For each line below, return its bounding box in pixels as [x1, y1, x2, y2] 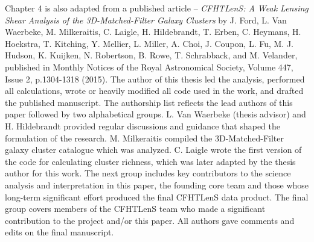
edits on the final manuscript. [5, 226, 114, 238]
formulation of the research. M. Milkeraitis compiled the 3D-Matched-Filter [5, 131, 284, 144]
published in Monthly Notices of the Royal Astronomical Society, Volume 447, [5, 60, 293, 73]
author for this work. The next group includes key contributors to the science [5, 167, 291, 179]
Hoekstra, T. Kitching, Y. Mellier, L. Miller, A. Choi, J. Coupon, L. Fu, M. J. [5, 37, 294, 49]
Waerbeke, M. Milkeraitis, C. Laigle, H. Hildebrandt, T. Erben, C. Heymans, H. [5, 25, 301, 38]
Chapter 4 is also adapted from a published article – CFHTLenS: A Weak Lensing [5, 2, 309, 14]
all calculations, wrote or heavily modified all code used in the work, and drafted [5, 84, 304, 97]
